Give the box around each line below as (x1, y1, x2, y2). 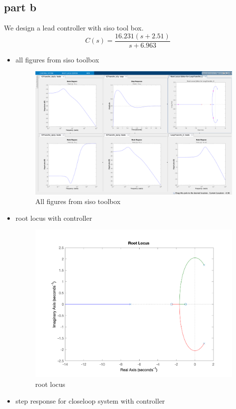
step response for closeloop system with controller (15, 395, 165, 406)
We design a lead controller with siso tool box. (4, 23, 144, 33)
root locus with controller (15, 212, 92, 223)
